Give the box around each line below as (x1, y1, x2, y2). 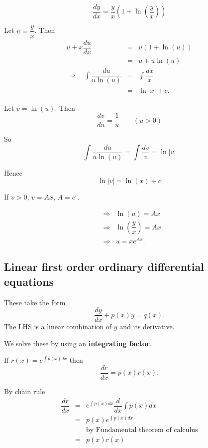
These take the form (4, 297, 66, 307)
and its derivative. (119, 321, 175, 332)
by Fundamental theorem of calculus (86, 426, 198, 434)
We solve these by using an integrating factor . (4, 338, 152, 348)
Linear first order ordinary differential (4, 259, 204, 274)
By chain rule (4, 386, 45, 397)
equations (4, 273, 54, 289)
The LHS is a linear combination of (4, 321, 112, 332)
